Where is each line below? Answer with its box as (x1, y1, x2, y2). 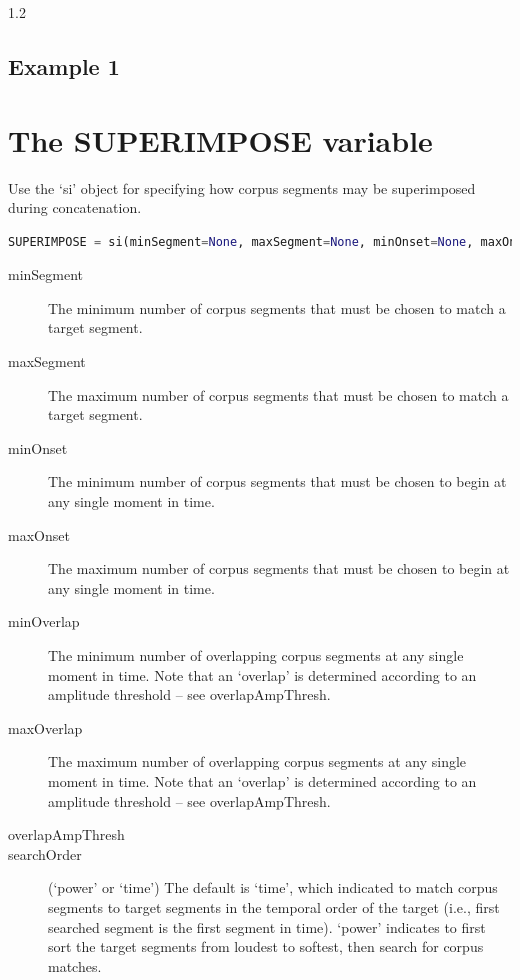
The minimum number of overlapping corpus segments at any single (48, 645, 464, 665)
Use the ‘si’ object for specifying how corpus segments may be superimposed (8, 177, 476, 198)
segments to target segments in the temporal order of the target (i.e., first (48, 896, 500, 917)
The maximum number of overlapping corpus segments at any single (48, 751, 467, 772)
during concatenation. (8, 197, 142, 218)
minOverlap (8, 611, 80, 632)
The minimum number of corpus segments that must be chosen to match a (48, 297, 506, 318)
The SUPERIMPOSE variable (8, 119, 433, 160)
